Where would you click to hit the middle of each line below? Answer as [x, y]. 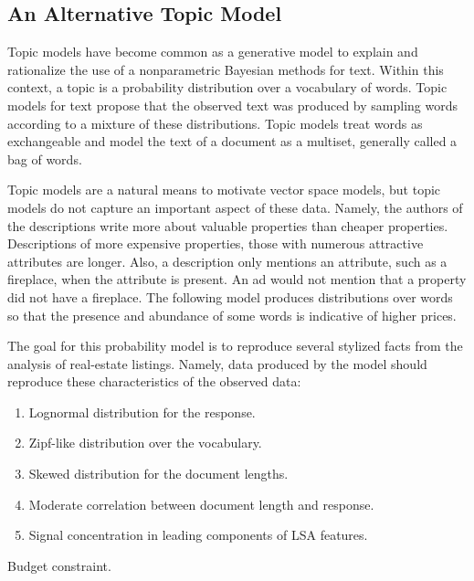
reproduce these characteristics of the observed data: [154, 381]
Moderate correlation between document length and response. [201, 504]
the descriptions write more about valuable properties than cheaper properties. [228, 225]
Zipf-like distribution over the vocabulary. [145, 443]
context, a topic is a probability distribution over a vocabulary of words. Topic [227, 87]
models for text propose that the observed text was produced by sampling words [232, 105]
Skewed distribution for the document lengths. [158, 474]
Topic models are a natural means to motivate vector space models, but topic [224, 190]
